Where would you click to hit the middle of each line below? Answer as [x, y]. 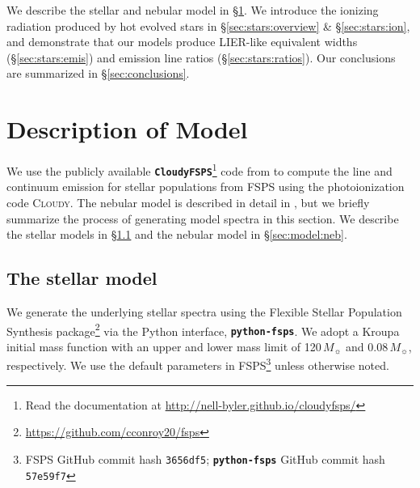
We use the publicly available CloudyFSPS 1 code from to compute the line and [199, 170]
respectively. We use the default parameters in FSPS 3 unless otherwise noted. [198, 364]
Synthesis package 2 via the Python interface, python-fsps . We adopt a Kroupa [203, 329]
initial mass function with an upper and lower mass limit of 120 [164, 346]
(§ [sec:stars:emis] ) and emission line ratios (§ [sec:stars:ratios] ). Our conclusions [201, 57]
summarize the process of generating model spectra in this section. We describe [203, 218]
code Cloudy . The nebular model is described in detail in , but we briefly [188, 202]
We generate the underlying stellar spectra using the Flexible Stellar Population [204, 311]
